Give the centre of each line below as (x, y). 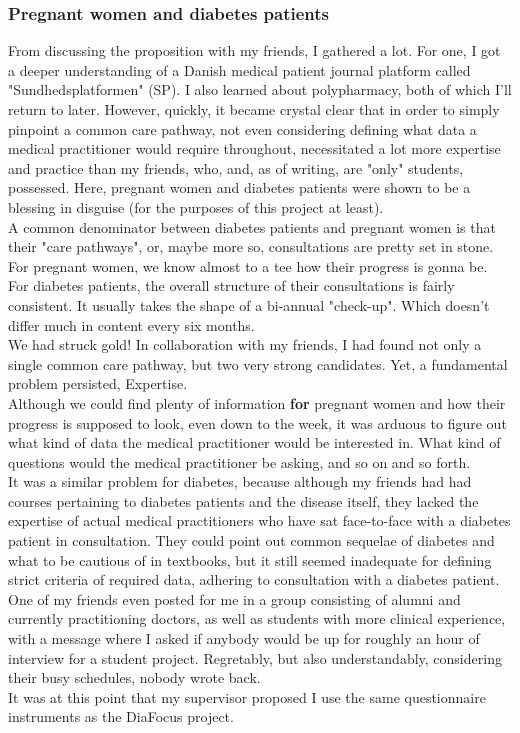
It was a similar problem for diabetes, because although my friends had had (240, 481)
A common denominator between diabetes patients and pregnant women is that (252, 226)
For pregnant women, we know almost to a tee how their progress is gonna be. (248, 265)
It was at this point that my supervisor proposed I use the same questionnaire (247, 696)
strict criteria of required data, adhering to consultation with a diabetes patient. (254, 579)
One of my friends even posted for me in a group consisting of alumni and (234, 598)
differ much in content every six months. (131, 324)
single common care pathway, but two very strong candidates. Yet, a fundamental (258, 363)
